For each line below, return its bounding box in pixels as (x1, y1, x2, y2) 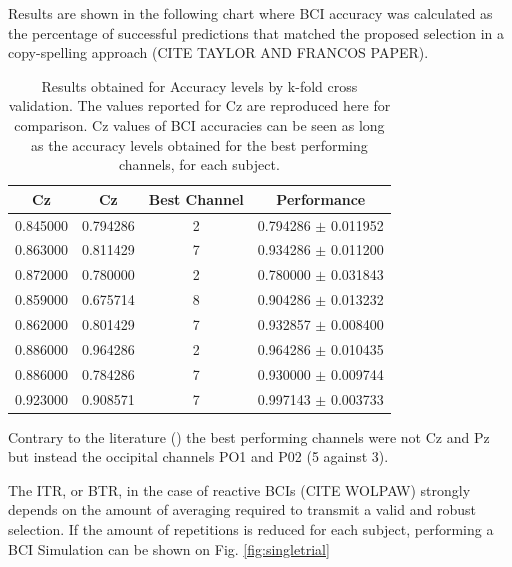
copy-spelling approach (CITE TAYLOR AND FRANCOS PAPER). (8, 42, 429, 63)
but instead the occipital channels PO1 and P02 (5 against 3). (8, 446, 389, 467)
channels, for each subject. (118, 154, 280, 175)
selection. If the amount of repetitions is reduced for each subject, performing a (8, 518, 494, 539)
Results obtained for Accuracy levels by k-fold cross (41, 75, 358, 96)
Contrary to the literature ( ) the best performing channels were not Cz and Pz (8, 426, 490, 447)
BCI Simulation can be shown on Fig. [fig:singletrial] (8, 538, 330, 559)
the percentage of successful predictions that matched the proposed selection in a (8, 22, 504, 43)
